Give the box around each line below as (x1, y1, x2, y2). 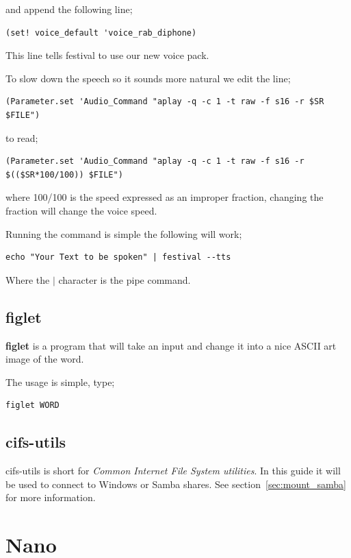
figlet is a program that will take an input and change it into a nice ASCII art (5, 338, 337, 352)
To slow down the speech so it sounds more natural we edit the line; (5, 71, 291, 85)
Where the (5, 272, 50, 287)
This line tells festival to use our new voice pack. (5, 48, 209, 62)
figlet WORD (5, 400, 60, 411)
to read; (5, 130, 38, 145)
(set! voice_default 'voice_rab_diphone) (5, 27, 197, 38)
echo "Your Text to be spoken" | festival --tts (5, 252, 231, 263)
